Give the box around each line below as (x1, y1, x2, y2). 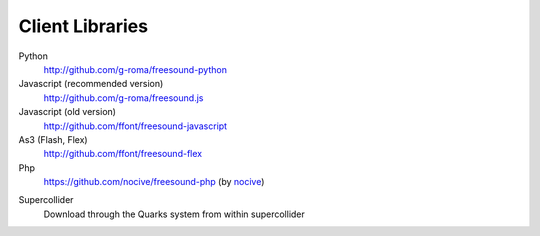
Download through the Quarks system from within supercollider (43, 208, 305, 220)
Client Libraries (18, 15, 149, 37)
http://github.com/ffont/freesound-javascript (43, 120, 228, 132)
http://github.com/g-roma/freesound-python (43, 63, 227, 75)
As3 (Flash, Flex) (18, 133, 89, 145)
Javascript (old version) (18, 106, 117, 118)
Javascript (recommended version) (18, 78, 164, 90)
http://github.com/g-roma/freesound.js (43, 91, 204, 104)
